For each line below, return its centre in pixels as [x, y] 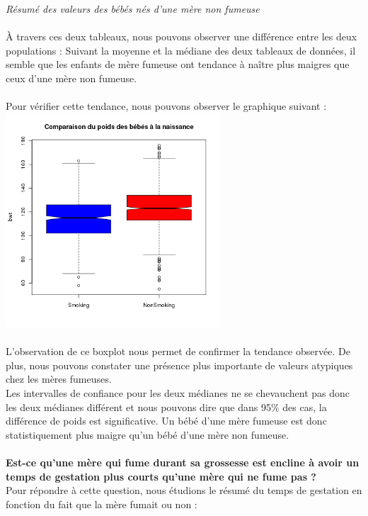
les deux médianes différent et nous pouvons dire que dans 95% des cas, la [166, 406]
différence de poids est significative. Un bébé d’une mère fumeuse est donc [166, 421]
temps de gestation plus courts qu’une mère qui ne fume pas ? [161, 476]
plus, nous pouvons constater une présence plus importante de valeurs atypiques [179, 365]
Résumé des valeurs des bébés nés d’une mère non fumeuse [133, 9]
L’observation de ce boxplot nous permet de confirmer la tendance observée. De [178, 351]
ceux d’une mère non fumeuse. [71, 78]
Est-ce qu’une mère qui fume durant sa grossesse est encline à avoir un [183, 462]
